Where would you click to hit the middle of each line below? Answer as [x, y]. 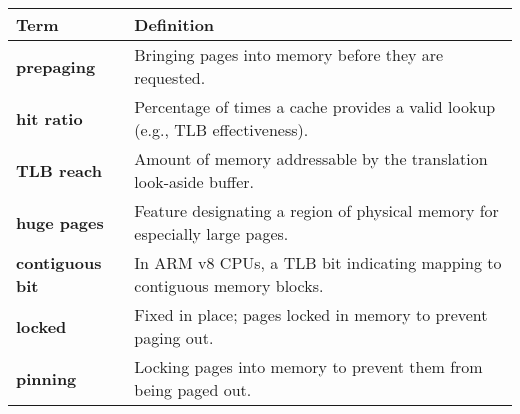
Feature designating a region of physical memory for [316, 210]
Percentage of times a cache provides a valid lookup [315, 106]
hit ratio [49, 118]
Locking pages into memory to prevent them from [308, 366]
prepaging [56, 66]
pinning [46, 378]
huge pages [60, 222]
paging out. [174, 337]
